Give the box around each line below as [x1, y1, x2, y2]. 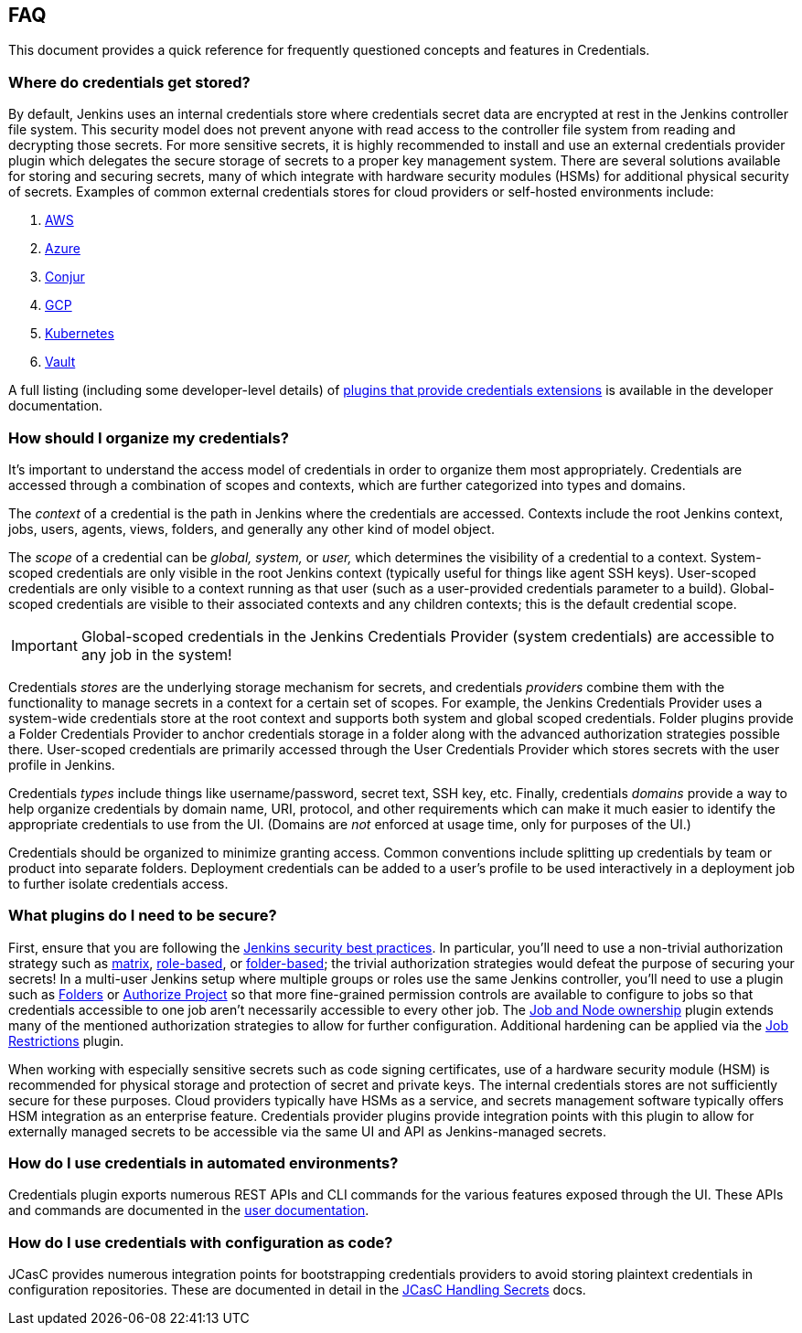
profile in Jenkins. [8, 756, 115, 773]
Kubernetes [45, 325, 114, 342]
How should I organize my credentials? [8, 428, 289, 447]
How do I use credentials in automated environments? [8, 1154, 399, 1173]
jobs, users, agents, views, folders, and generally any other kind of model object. [8, 520, 495, 537]
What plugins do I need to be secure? [8, 906, 277, 925]
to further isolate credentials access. [8, 875, 229, 891]
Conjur [45, 269, 85, 285]
